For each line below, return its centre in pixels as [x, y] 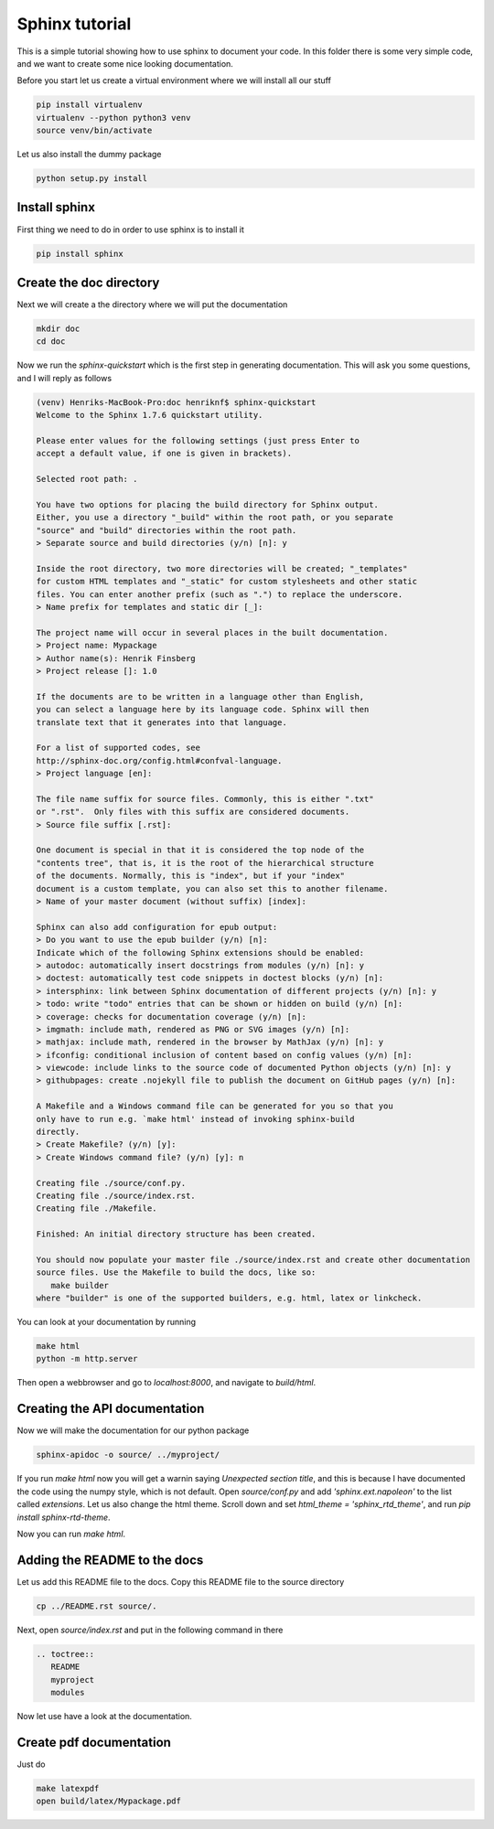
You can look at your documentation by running [107, 1322]
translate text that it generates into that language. [161, 722]
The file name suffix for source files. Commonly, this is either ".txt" [205, 799]
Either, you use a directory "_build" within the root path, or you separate [215, 518]
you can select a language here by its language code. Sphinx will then [203, 710]
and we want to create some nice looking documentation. [125, 63]
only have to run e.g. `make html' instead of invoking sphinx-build [195, 1119]
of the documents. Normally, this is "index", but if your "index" [191, 876]
